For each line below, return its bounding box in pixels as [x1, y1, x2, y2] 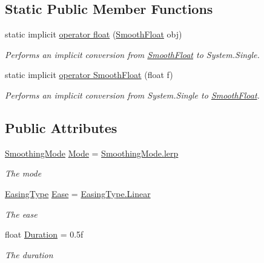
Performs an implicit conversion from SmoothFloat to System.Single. [5, 48, 260, 60]
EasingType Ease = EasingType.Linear [5, 187, 151, 200]
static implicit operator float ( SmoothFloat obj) [5, 28, 182, 41]
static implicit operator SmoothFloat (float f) [5, 68, 173, 81]
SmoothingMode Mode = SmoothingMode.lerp [5, 146, 179, 159]
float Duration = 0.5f [5, 228, 84, 241]
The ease [5, 207, 38, 220]
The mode [5, 167, 42, 180]
